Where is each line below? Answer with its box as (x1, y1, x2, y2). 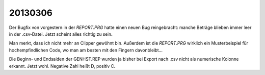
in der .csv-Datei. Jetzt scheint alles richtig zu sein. (9, 31, 113, 37)
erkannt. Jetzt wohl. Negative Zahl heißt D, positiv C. (9, 63, 115, 69)
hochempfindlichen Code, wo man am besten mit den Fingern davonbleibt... (9, 47, 163, 53)
